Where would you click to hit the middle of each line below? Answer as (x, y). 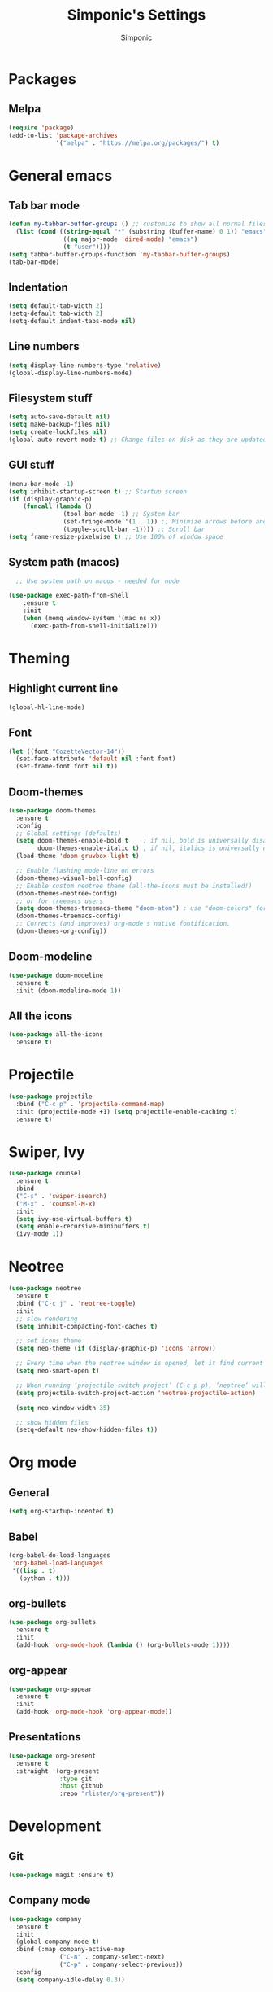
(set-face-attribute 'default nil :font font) (96, 759)
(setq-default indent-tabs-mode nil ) (72, 322)
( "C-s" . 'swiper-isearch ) (61, 1196)
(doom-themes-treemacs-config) (69, 916)
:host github (82, 1786)
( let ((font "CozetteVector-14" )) (67, 751)
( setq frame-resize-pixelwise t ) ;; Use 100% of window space (116, 536)
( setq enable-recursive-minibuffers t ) (83, 1227)
